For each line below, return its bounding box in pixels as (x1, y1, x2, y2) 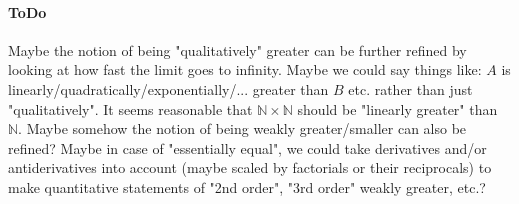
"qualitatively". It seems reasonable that (8, 98, 253, 119)
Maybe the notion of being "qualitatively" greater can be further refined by (8, 39, 467, 60)
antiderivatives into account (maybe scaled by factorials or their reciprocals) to (8, 157, 492, 178)
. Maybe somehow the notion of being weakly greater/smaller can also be (18, 118, 467, 139)
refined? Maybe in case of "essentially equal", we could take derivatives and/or (8, 137, 487, 158)
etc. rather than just (348, 78, 473, 99)
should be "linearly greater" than (297, 98, 498, 119)
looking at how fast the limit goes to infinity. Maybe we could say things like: (8, 59, 482, 80)
